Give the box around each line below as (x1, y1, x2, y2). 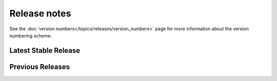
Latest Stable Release (9, 46, 81, 55)
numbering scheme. (9, 32, 52, 38)
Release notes (9, 8, 71, 19)
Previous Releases (9, 62, 70, 71)
